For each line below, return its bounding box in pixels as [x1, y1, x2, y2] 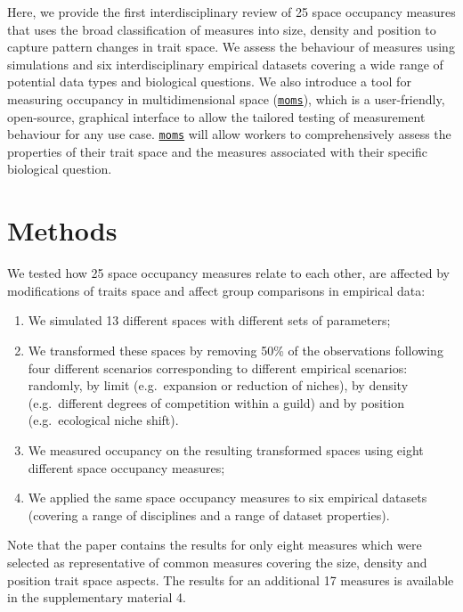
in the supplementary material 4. [7, 588, 186, 607]
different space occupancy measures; [28, 458, 225, 477]
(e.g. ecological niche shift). [28, 411, 179, 429]
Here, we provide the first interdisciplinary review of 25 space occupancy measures [7, 3, 456, 20]
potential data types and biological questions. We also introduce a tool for [7, 72, 411, 91]
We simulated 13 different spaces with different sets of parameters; [28, 311, 391, 330]
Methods [7, 212, 118, 249]
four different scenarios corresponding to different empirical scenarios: [28, 358, 408, 377]
